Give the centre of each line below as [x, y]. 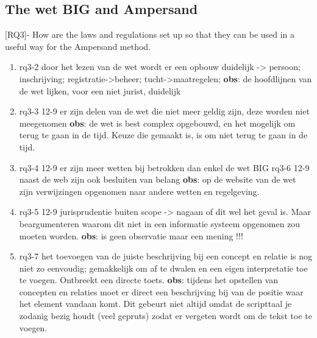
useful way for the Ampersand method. [78, 46]
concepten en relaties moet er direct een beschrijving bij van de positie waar [161, 291]
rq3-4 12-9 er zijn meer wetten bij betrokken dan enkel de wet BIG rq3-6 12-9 [164, 167]
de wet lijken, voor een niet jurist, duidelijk [100, 90]
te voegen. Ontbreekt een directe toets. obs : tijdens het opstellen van [148, 280]
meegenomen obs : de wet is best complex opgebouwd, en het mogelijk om [157, 123]
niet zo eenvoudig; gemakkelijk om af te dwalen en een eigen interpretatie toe [163, 268]
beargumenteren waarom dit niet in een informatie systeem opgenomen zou [160, 223]
